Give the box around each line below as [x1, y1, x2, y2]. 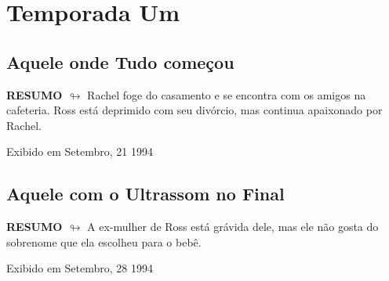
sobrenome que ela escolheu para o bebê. [6, 233, 202, 250]
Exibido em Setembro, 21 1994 [6, 143, 153, 160]
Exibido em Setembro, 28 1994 [6, 260, 153, 276]
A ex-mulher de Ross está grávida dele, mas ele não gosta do [87, 218, 379, 235]
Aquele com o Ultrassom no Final [6, 182, 285, 206]
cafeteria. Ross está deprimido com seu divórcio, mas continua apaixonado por [6, 102, 383, 118]
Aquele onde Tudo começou [6, 49, 234, 74]
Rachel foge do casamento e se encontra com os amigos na [87, 86, 366, 103]
